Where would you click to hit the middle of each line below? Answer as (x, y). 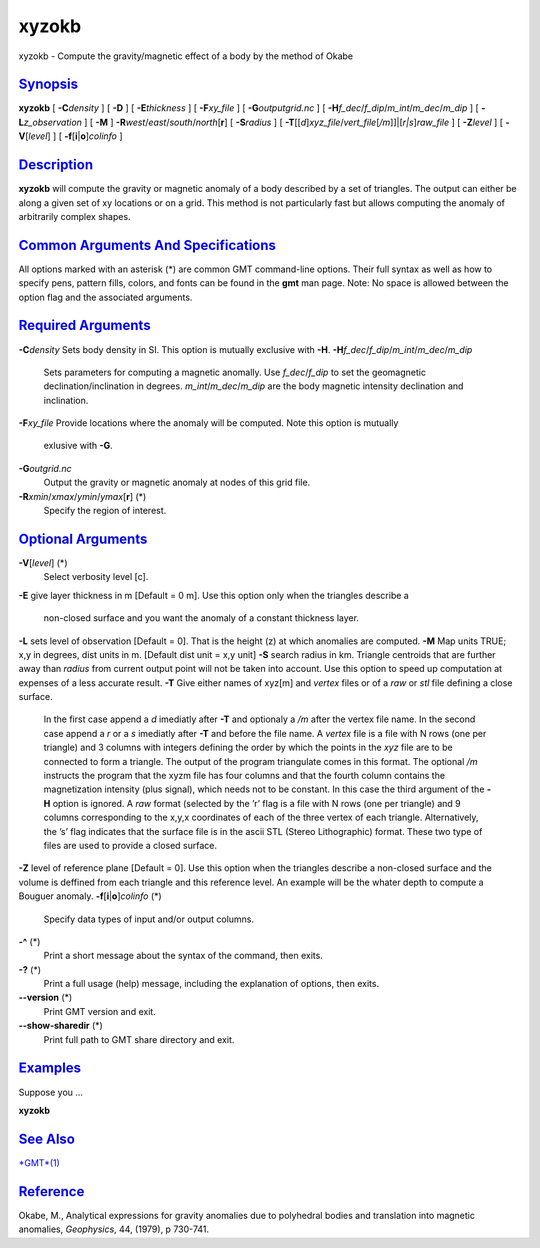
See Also (46, 1138)
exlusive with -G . (78, 446)
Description (56, 165)
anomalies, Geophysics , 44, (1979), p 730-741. (114, 1229)
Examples (50, 1068)
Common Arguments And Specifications (147, 245)
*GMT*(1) (39, 1162)
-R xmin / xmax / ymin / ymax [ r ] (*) (82, 496)
